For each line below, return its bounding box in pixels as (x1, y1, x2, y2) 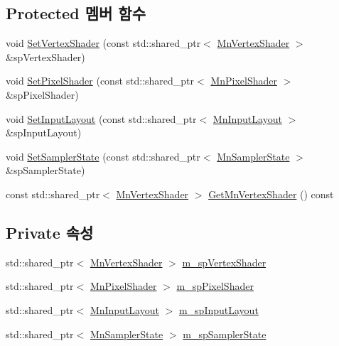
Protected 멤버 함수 (6, 2, 146, 24)
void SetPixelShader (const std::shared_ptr (6, 73, 195, 88)
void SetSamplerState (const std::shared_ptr (6, 148, 200, 163)
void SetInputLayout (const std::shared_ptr (6, 111, 197, 126)
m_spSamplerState (183, 326, 267, 341)
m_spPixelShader (176, 279, 254, 293)
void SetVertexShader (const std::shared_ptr (6, 36, 201, 50)
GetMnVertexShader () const (208, 186, 334, 201)
